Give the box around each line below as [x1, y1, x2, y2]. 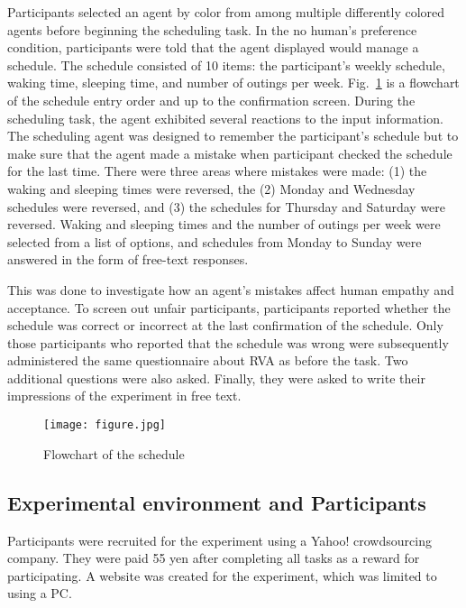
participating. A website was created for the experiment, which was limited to [7, 566, 437, 585]
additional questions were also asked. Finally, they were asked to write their [7, 368, 425, 387]
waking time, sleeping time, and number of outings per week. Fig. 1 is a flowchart [7, 73, 460, 92]
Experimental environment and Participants [7, 488, 426, 516]
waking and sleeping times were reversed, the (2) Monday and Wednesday [7, 179, 416, 198]
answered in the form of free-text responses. [7, 250, 249, 269]
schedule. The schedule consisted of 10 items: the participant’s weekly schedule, [7, 55, 445, 74]
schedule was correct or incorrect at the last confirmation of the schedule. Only [7, 316, 443, 335]
